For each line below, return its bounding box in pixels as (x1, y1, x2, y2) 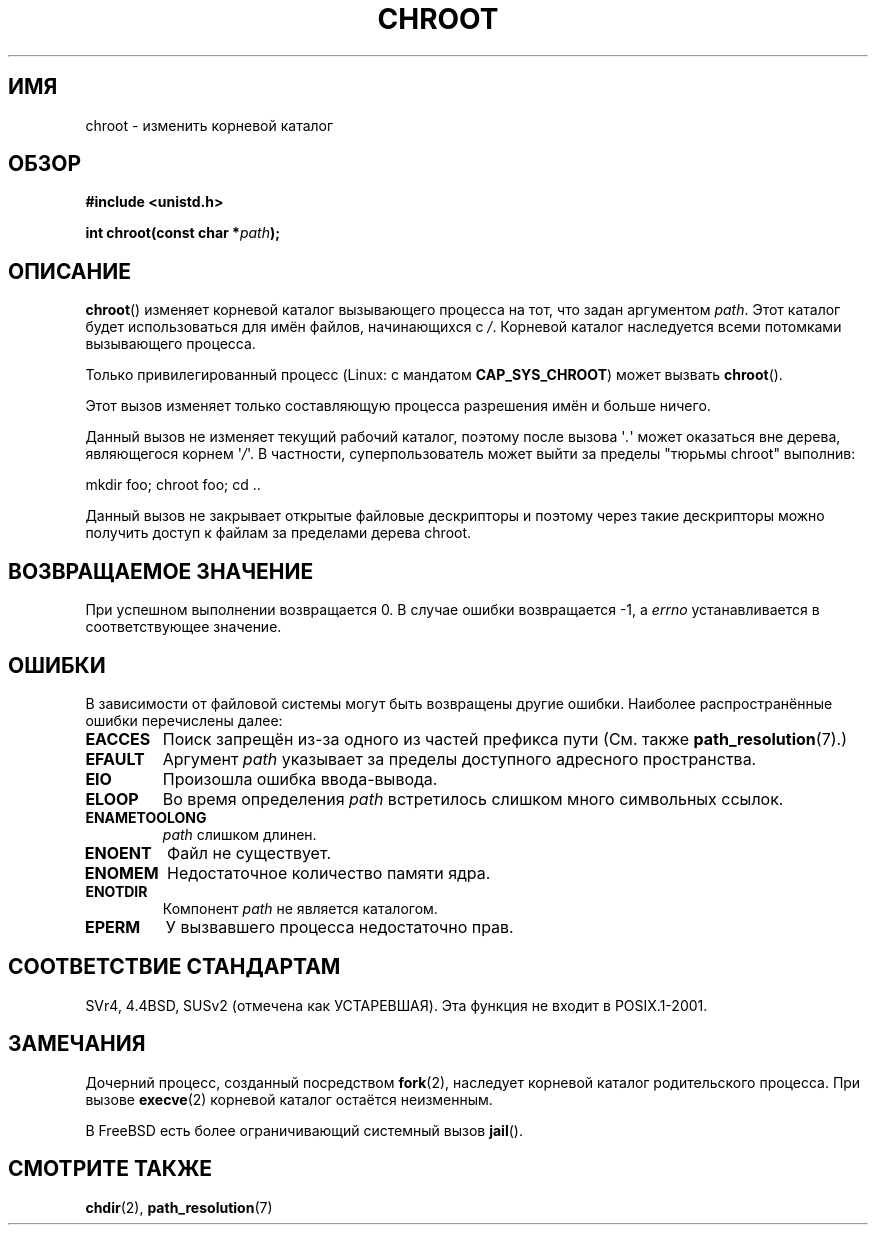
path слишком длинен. (162, 825, 317, 843)
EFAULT (85, 748, 145, 769)
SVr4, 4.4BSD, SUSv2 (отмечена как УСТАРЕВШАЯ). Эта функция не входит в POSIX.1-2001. (85, 996, 708, 1014)
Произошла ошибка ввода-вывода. (162, 768, 438, 789)
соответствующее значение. (85, 618, 282, 636)
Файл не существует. (167, 842, 332, 863)
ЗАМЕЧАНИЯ (8, 1031, 146, 1057)
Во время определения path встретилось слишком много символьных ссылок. (162, 788, 784, 809)
